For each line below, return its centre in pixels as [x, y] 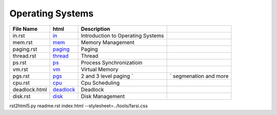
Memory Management [107, 42]
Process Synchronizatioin [112, 63]
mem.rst [23, 42]
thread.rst [24, 55]
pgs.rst [21, 76]
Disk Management [103, 96]
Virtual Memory [100, 69]
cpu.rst [21, 83]
